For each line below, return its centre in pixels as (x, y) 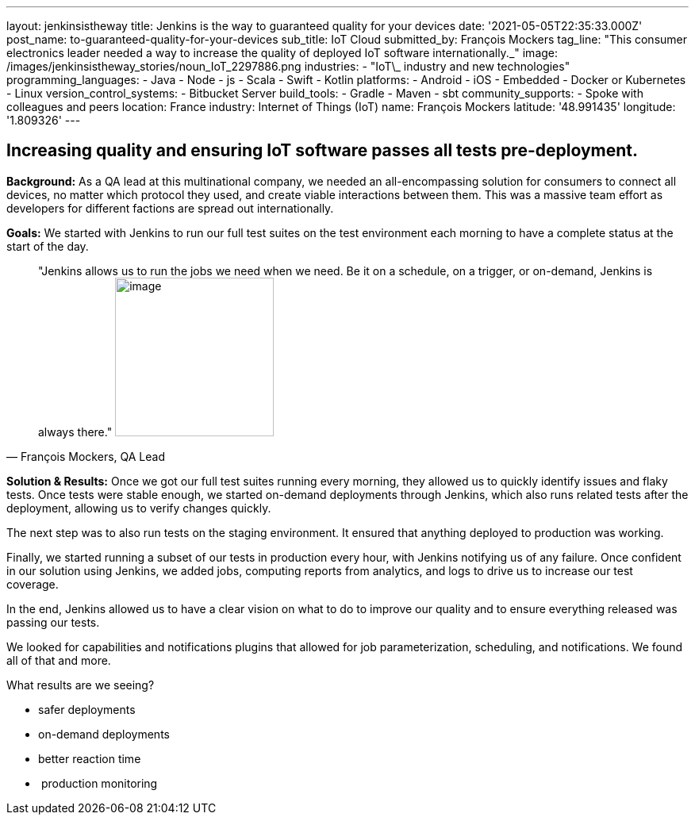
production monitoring (99, 783)
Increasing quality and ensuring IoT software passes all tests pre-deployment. (323, 151)
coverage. (33, 584)
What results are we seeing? (81, 685)
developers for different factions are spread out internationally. (170, 208)
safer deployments (87, 709)
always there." (75, 432)
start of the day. (48, 246)
